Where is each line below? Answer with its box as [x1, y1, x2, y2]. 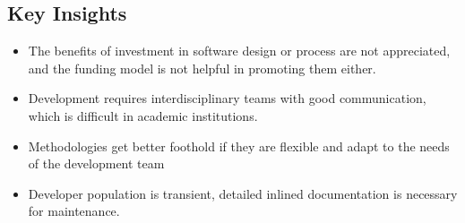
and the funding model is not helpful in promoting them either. [28, 58, 376, 77]
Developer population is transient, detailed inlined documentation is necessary [28, 184, 458, 202]
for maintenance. [28, 202, 120, 220]
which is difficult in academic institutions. [28, 106, 258, 124]
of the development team [28, 154, 165, 173]
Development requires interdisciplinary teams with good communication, [28, 89, 426, 107]
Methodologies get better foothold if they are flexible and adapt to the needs [28, 136, 450, 155]
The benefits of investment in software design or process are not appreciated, [28, 41, 451, 60]
